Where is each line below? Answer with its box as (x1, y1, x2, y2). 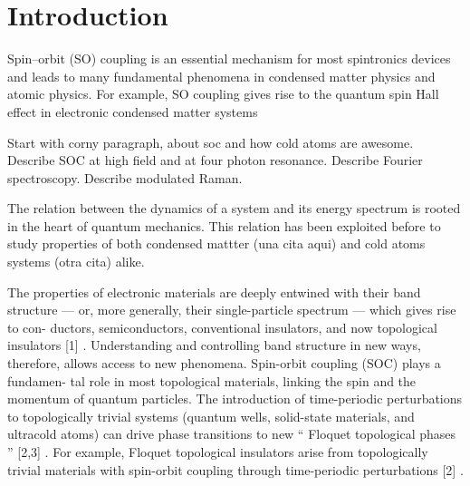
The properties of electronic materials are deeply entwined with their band (7, 282, 421, 301)
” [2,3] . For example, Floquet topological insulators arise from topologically (7, 442, 428, 461)
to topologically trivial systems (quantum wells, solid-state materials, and (7, 406, 415, 425)
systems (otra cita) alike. (7, 252, 145, 271)
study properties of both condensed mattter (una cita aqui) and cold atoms (7, 234, 426, 253)
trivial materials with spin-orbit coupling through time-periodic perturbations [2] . (7, 460, 464, 479)
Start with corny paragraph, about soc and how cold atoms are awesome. (7, 132, 414, 151)
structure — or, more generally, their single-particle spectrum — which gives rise (7, 300, 456, 319)
